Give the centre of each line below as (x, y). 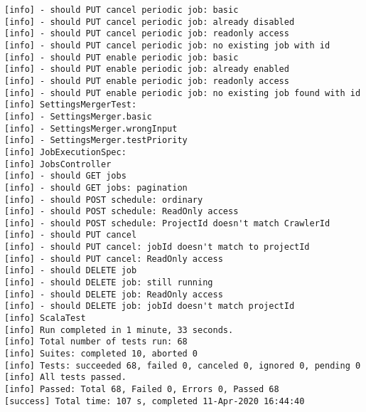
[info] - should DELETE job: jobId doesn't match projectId (150, 306)
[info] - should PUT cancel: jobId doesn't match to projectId (157, 247)
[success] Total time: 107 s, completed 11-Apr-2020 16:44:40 (155, 401)
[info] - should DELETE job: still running (109, 283)
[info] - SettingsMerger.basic (78, 116)
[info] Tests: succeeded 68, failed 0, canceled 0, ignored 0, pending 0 (183, 365)
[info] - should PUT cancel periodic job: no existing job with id (167, 45)
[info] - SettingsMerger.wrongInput (91, 128)
